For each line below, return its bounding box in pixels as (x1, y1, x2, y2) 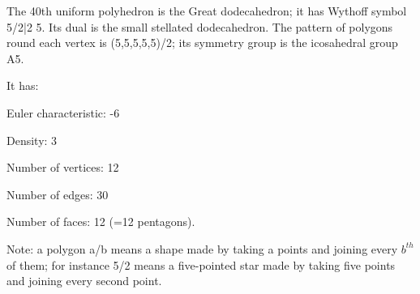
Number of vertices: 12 (6, 159, 119, 176)
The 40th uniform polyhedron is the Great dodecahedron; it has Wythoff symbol (6, 2, 407, 19)
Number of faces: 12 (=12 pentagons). (6, 213, 195, 230)
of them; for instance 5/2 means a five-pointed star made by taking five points (6, 256, 396, 273)
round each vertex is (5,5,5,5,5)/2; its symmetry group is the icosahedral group (6, 34, 398, 51)
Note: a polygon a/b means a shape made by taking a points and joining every (6, 240, 398, 257)
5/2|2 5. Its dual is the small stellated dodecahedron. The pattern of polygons (6, 18, 393, 35)
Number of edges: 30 (6, 185, 109, 202)
